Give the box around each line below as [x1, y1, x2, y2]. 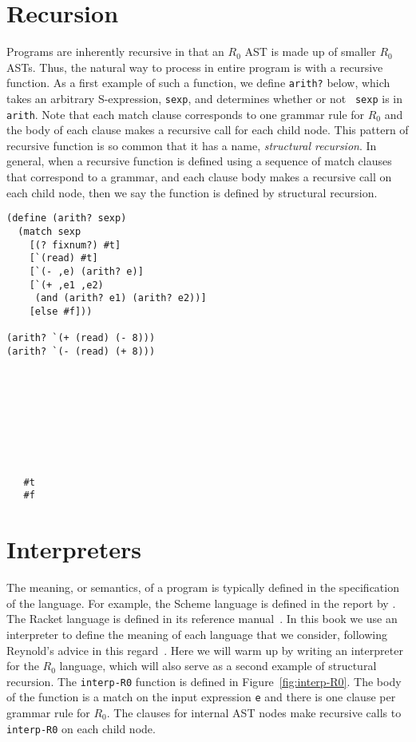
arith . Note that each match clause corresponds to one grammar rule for [6, 105, 365, 122]
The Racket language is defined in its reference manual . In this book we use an [6, 610, 398, 627]
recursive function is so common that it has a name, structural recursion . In [6, 137, 377, 153]
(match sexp [18, 225, 81, 237]
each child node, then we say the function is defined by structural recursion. [6, 184, 378, 200]
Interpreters [6, 533, 141, 565]
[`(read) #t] [29, 252, 98, 264]
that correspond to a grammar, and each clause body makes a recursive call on [6, 169, 392, 185]
